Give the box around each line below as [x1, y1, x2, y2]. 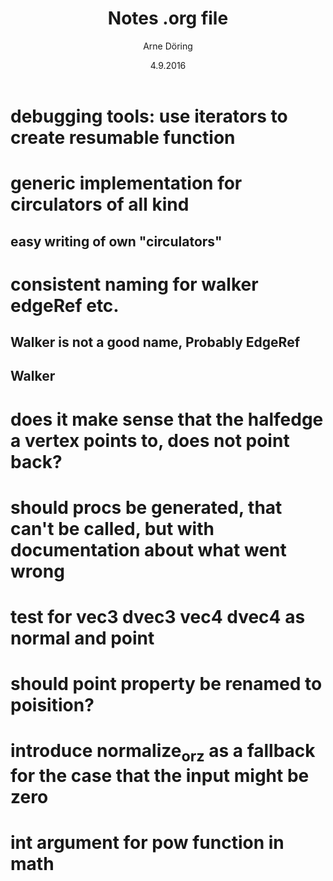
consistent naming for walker [10, 273, 259, 296]
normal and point [10, 627, 155, 650]
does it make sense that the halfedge [10, 408, 324, 431]
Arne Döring [143, 40, 193, 52]
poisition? [10, 694, 95, 717]
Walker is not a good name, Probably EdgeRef [10, 334, 301, 351]
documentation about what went [10, 538, 287, 561]
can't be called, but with [10, 517, 215, 540]
